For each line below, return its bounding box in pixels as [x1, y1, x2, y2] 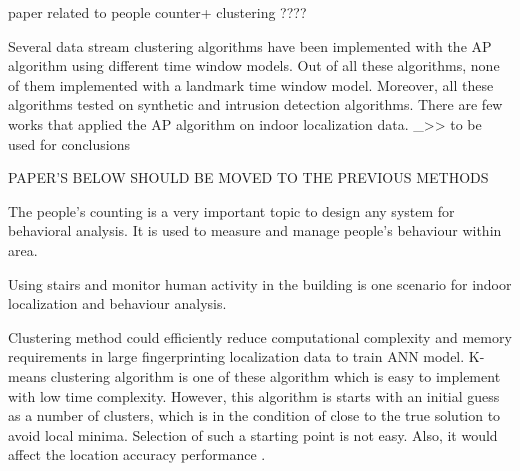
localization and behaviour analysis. [8, 293, 227, 314]
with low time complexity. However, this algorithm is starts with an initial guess [8, 385, 500, 406]
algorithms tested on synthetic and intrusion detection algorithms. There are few [8, 94, 503, 115]
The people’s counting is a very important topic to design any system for [8, 200, 455, 221]
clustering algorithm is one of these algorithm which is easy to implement [50, 365, 501, 386]
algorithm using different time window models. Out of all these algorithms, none [8, 55, 500, 76]
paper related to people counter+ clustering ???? [8, 2, 307, 22]
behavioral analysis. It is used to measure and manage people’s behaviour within [8, 220, 502, 241]
